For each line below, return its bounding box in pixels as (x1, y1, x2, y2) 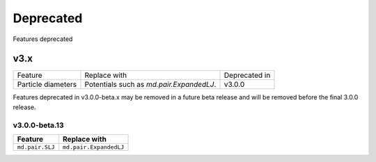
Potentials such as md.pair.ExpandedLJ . (84, 80, 217, 90)
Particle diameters (17, 80, 77, 90)
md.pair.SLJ (17, 143, 55, 151)
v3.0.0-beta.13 (13, 120, 64, 130)
